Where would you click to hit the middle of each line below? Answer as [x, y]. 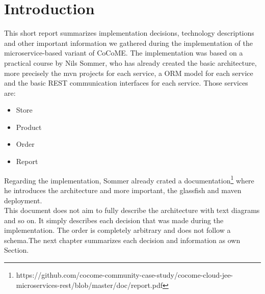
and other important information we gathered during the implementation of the [128, 43]
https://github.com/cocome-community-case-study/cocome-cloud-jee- [125, 275]
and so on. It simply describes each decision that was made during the [114, 220]
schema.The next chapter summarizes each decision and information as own [122, 240]
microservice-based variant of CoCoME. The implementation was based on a [124, 53]
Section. [17, 250]
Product [29, 127]
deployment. [23, 200]
